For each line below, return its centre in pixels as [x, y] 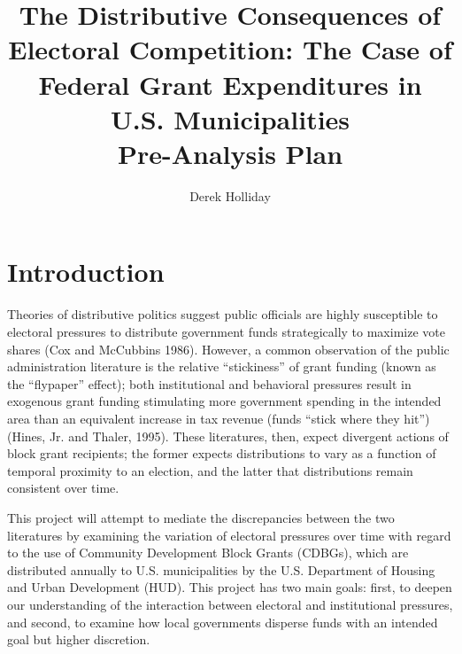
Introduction [86, 272]
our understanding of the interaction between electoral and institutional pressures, [230, 604]
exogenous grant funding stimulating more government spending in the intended [224, 401]
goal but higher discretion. [79, 639]
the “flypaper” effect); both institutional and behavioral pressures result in [209, 383]
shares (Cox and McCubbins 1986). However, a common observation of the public [228, 349]
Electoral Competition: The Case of [230, 49]
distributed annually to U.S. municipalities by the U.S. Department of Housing [221, 569]
